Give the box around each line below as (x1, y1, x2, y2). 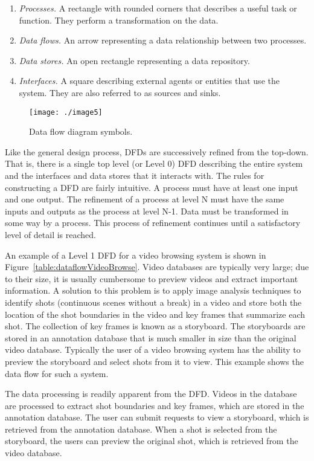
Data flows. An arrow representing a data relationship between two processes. (19, 34, 307, 47)
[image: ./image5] (29, 108, 103, 117)
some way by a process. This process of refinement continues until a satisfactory (5, 216, 301, 229)
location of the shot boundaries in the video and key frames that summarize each (5, 308, 306, 320)
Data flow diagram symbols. (29, 125, 133, 138)
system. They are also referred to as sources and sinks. (19, 86, 221, 98)
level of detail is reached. (5, 228, 96, 240)
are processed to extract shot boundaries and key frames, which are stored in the (5, 399, 304, 411)
